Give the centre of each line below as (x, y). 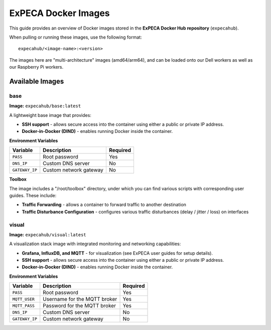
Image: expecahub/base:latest (45, 106)
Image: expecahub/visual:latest (48, 234)
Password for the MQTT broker (80, 306)
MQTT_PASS (24, 306)
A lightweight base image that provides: (50, 115)
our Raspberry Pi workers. (36, 67)
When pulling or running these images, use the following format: (76, 37)
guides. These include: (33, 195)
